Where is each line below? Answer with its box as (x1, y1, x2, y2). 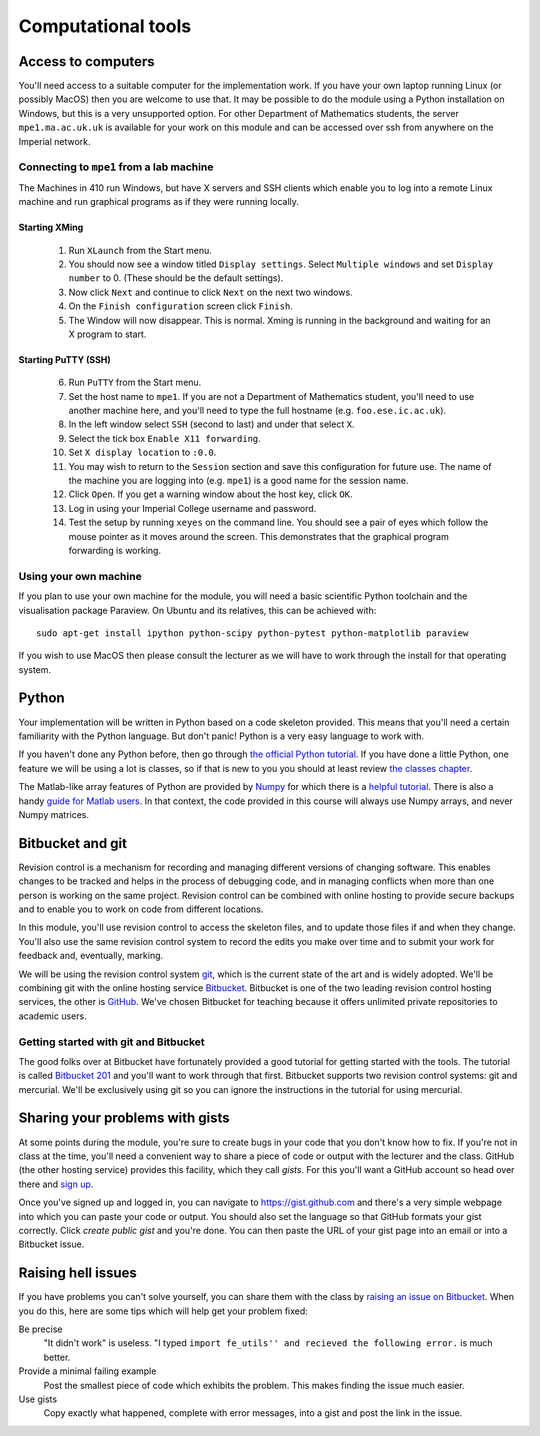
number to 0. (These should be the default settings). (68, 272, 284, 284)
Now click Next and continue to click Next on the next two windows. (68, 286, 354, 298)
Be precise (18, 1323, 63, 1335)
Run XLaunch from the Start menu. (68, 244, 212, 256)
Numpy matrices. (18, 808, 90, 820)
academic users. (18, 1010, 87, 1022)
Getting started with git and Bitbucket (18, 1035, 205, 1049)
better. (43, 1351, 71, 1363)
